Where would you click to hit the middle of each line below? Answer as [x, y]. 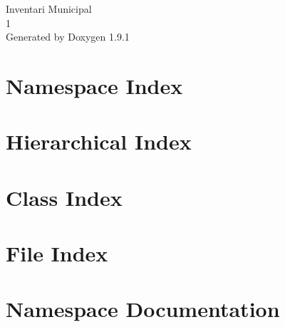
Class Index [64, 197]
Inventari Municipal [49, 9]
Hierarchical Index [99, 141]
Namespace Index [94, 85]
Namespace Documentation [143, 309]
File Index [57, 253]
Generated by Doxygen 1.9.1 [68, 37]
